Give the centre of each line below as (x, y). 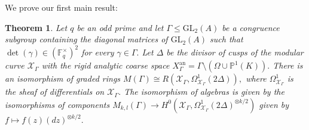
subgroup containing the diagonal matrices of (86, 39)
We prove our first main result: (61, 7)
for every (98, 52)
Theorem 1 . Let (36, 27)
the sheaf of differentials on (55, 92)
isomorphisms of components (57, 104)
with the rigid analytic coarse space (105, 65)
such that (227, 39)
